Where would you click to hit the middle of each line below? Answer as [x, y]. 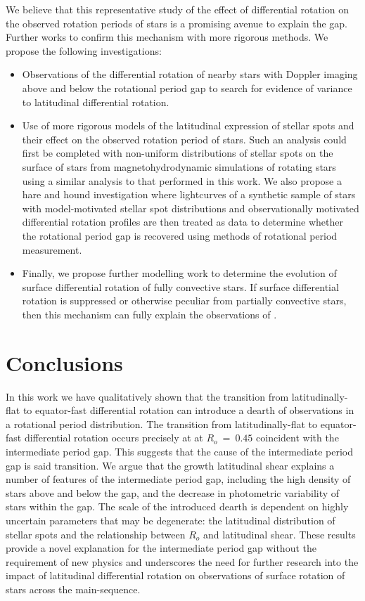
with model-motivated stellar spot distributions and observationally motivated [191, 208]
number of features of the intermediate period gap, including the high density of [178, 479]
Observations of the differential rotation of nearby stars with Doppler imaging [190, 74]
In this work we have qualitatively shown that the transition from [147, 396]
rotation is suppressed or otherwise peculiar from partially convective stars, [184, 300]
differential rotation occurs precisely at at [114, 438]
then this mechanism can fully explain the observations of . [149, 314]
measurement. [52, 249]
